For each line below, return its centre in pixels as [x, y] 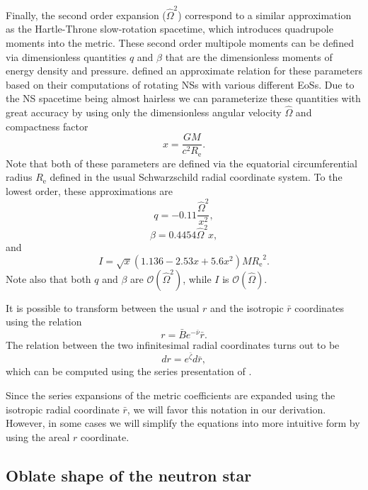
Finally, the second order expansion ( [86, 15]
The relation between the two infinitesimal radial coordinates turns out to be [173, 345]
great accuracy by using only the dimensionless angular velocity [144, 112]
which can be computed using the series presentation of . [129, 371]
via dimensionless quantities [66, 56]
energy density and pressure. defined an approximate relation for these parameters [184, 71]
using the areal [38, 436]
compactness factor [47, 126]
